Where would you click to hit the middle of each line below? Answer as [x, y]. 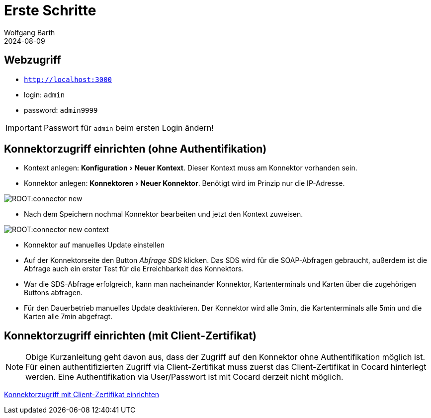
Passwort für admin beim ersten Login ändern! [129, 127]
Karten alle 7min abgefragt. [68, 317]
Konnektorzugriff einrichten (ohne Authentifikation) [135, 149]
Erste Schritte [50, 10]
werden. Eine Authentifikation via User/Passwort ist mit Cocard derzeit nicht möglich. [184, 377]
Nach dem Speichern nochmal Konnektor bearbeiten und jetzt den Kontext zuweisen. [164, 214]
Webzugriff [33, 60]
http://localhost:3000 [68, 79]
